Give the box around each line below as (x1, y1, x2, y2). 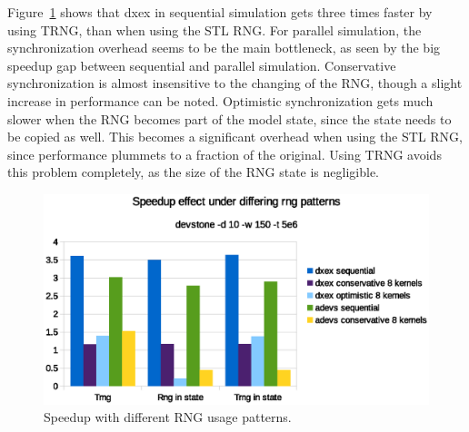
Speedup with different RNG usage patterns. (44, 407, 292, 427)
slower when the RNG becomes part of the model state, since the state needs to (7, 109, 452, 128)
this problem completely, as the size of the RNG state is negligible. (7, 162, 380, 182)
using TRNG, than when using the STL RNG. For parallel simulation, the (7, 20, 422, 39)
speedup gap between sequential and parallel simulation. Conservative (7, 55, 396, 74)
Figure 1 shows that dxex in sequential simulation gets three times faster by (7, 3, 433, 21)
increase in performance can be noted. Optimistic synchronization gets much (7, 91, 434, 110)
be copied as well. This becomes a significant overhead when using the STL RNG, (7, 127, 463, 146)
